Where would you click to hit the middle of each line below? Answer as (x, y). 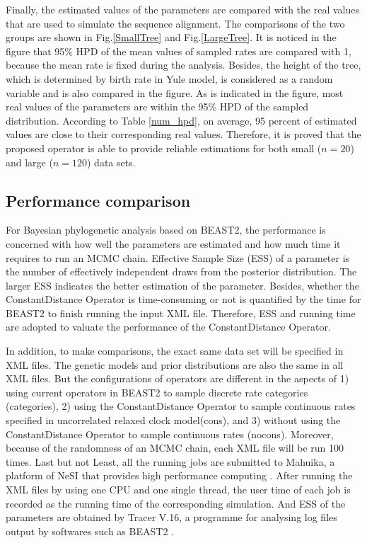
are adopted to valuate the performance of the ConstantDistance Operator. (168, 327)
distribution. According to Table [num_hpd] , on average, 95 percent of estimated (181, 120)
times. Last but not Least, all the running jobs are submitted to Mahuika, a (170, 461)
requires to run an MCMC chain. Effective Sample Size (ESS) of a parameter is (178, 257)
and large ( (29, 162)
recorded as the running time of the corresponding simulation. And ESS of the (176, 503)
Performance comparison (98, 200)
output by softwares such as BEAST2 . (90, 531)
